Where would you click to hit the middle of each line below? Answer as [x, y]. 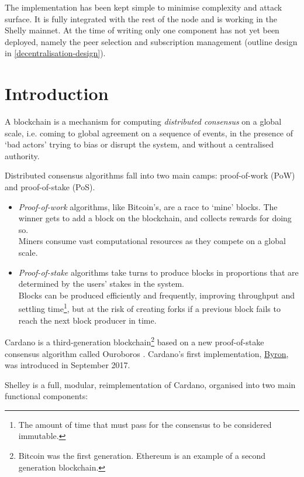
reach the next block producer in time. [87, 320]
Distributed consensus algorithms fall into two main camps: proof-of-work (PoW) [150, 175]
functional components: [46, 396]
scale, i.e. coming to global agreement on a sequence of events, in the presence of [149, 133]
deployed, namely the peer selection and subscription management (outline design [151, 41]
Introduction [57, 93]
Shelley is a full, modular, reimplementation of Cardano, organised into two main [150, 384]
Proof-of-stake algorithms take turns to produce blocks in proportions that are [158, 272]
